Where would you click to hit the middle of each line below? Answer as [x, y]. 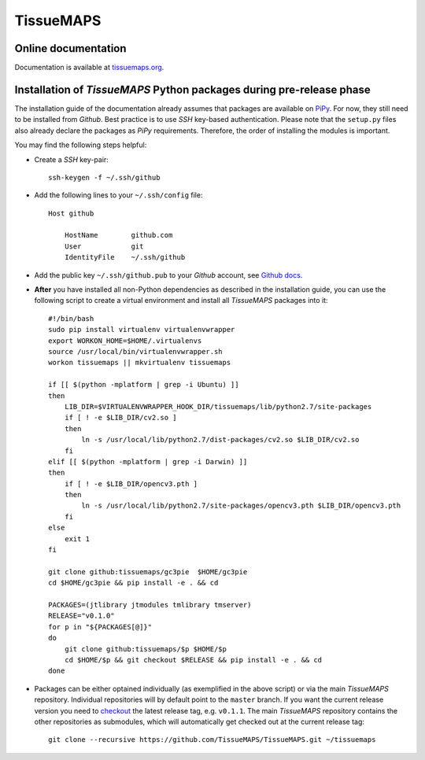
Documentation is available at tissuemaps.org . [89, 68]
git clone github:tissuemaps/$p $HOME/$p [146, 649]
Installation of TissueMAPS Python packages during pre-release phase [193, 89]
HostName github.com [118, 235]
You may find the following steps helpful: [81, 145]
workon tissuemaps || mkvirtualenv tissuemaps [140, 363]
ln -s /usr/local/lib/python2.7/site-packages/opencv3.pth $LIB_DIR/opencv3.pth [241, 506]
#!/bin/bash [71, 318]
